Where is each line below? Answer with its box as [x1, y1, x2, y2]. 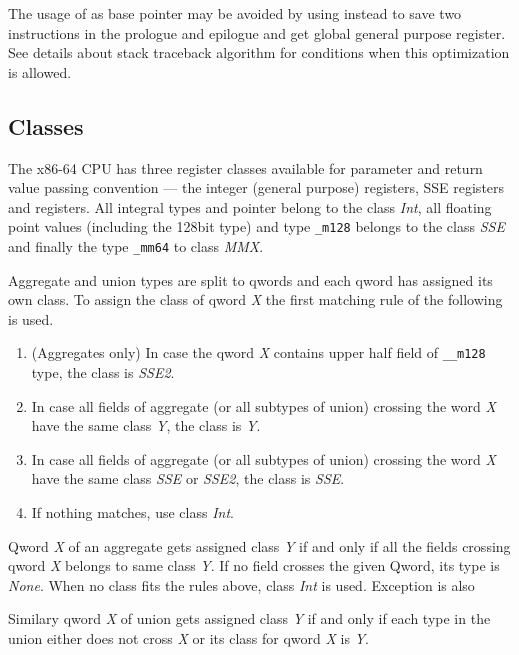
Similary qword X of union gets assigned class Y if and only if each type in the [8, 608, 491, 629]
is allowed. [8, 61, 72, 82]
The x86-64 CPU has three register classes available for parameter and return [8, 157, 483, 178]
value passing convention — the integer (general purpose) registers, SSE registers [8, 177, 505, 198]
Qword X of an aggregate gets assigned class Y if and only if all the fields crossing [8, 535, 511, 556]
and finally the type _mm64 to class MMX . [8, 236, 264, 257]
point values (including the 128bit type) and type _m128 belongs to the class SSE [8, 216, 505, 237]
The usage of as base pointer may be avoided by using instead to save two [8, 3, 462, 23]
